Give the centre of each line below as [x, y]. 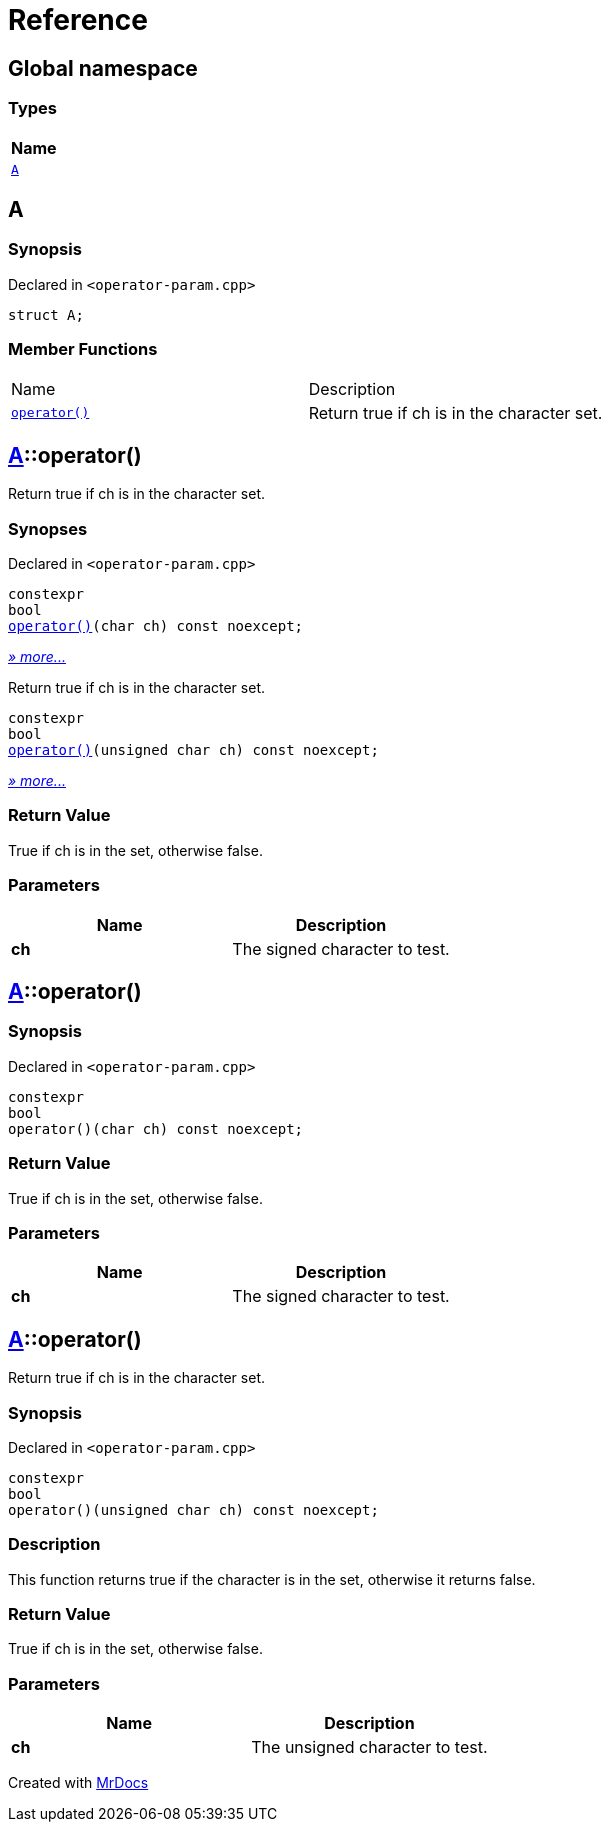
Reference [78, 20]
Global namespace [103, 68]
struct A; [46, 314]
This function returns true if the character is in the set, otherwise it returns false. [272, 1579]
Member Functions [83, 349]
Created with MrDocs [78, 1783]
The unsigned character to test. [369, 1747]
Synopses [48, 528]
